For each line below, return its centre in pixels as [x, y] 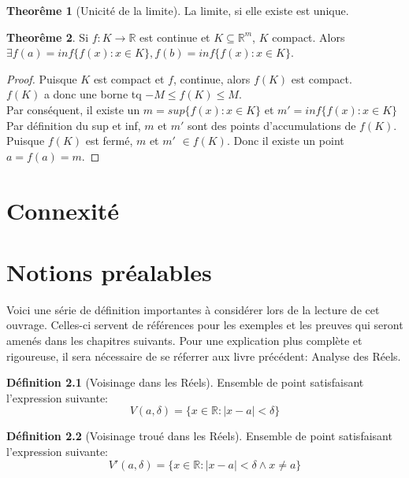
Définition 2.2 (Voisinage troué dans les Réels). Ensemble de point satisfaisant [199, 436]
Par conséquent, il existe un [73, 109]
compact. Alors [309, 37]
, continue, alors [212, 78]
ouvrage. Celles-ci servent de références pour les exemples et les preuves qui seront [205, 325]
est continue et [175, 37]
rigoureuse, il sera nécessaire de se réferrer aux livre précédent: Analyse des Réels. [204, 356]
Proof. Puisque [42, 78]
